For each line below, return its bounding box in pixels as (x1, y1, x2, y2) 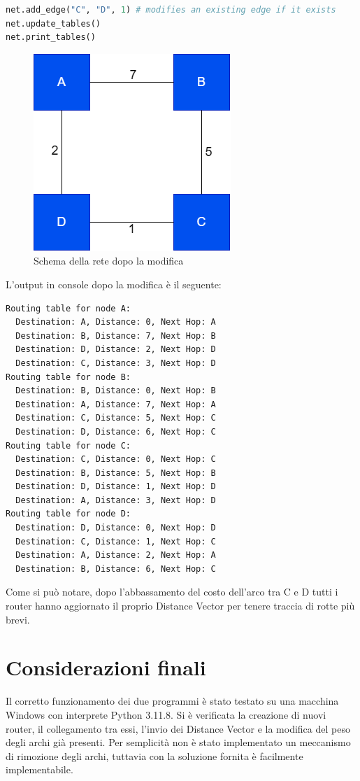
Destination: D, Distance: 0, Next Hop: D (15, 523, 216, 533)
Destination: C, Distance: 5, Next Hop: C (15, 413, 216, 423)
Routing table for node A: (6, 303, 131, 314)
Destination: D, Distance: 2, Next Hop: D (15, 344, 216, 355)
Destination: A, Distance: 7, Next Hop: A (15, 399, 216, 409)
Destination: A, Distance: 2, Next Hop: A (15, 550, 216, 561)
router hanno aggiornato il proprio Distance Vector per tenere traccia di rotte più (6, 598, 355, 613)
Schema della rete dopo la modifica (34, 253, 184, 268)
